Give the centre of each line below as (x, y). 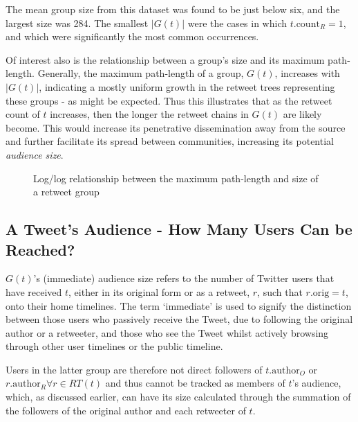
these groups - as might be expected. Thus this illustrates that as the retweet (169, 100)
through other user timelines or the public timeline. (114, 346)
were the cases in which (237, 23)
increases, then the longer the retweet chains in (149, 114)
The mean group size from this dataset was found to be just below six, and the (173, 9)
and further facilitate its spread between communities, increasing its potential (170, 141)
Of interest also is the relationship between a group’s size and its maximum (165, 59)
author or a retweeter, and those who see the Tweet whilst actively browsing (167, 332)
